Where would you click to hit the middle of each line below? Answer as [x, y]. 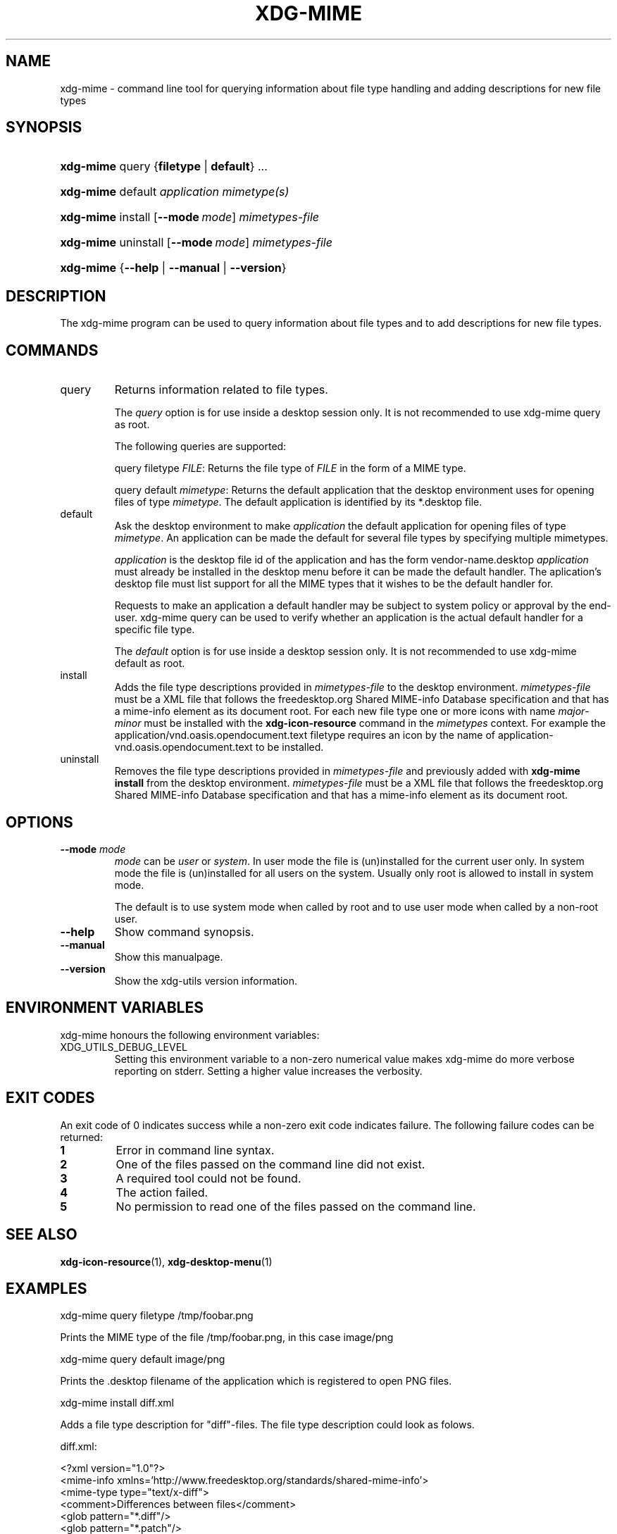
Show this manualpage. [169, 956]
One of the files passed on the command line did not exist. [270, 1164]
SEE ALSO [42, 1235]
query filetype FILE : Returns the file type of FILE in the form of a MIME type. [290, 468]
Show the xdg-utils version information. [206, 980]
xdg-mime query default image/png [143, 1359]
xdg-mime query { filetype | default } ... [164, 167]
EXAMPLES [46, 1288]
